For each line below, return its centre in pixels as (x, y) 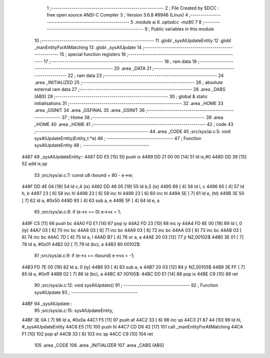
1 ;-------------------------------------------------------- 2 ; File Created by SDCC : (133, 8)
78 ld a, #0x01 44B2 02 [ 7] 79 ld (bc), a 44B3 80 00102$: (81, 244)
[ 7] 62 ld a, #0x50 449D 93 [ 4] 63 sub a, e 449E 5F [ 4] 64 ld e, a (91, 200)
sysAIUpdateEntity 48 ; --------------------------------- (92, 145)
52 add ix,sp (34, 164)
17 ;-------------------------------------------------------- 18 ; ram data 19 (120, 61)
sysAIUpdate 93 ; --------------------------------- (86, 292)
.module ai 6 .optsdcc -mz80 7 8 (168, 22)
